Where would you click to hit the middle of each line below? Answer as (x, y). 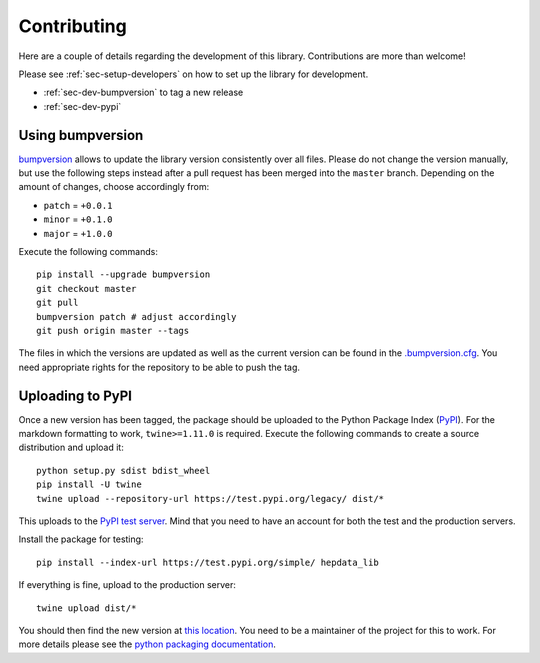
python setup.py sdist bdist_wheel (123, 470)
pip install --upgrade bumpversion (123, 274)
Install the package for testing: (81, 539)
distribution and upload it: (71, 447)
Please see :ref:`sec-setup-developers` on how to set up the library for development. (193, 74)
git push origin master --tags (113, 330)
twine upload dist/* (86, 608)
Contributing (72, 26)
